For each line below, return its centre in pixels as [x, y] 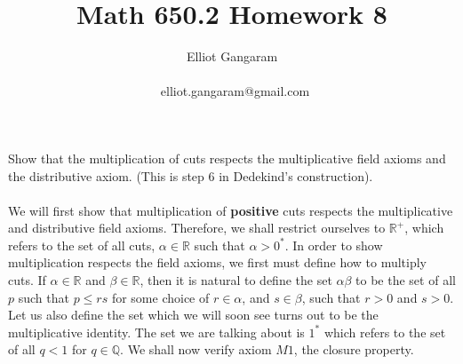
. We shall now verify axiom [196, 349]
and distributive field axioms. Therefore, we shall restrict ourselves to [197, 228]
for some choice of [160, 297]
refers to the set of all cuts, [82, 245]
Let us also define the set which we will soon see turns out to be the [193, 315]
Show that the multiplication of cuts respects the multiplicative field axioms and [227, 158]
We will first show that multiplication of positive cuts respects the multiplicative [231, 210]
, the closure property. [354, 349]
